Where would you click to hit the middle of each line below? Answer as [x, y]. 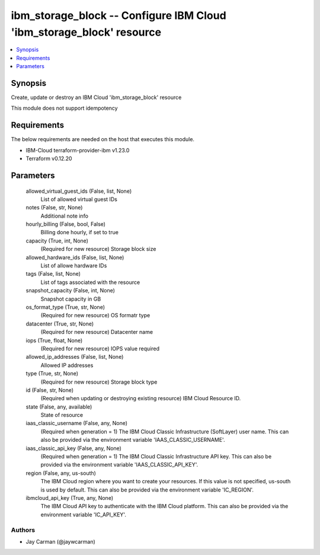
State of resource [62, 415]
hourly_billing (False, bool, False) [66, 224]
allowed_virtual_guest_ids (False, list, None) [79, 191]
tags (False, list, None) [53, 274]
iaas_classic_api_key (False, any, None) [73, 448]
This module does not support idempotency [64, 108]
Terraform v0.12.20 [49, 159]
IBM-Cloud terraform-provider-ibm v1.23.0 [78, 150]
